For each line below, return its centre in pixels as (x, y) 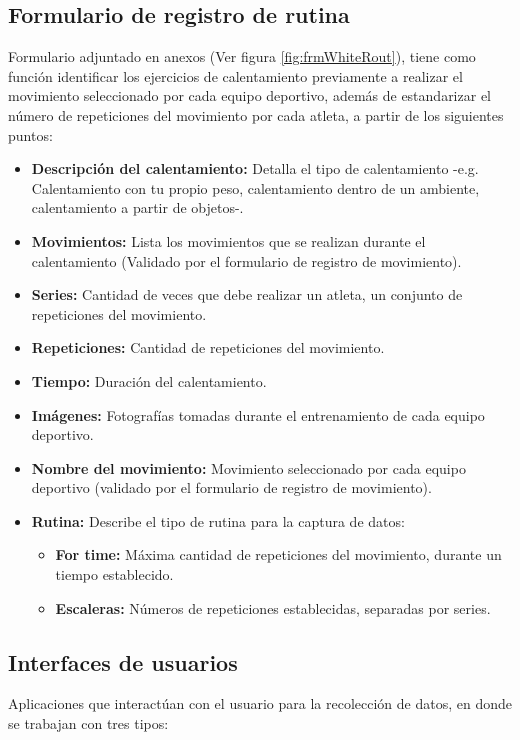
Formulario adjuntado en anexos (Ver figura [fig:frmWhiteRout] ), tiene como (242, 56)
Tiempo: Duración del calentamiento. (149, 380)
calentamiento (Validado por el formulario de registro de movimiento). (246, 260)
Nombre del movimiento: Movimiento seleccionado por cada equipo (248, 467)
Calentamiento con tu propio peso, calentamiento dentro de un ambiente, (255, 187)
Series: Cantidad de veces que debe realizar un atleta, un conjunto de (247, 294)
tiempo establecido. (114, 574)
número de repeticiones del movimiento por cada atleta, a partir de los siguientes (256, 114)
